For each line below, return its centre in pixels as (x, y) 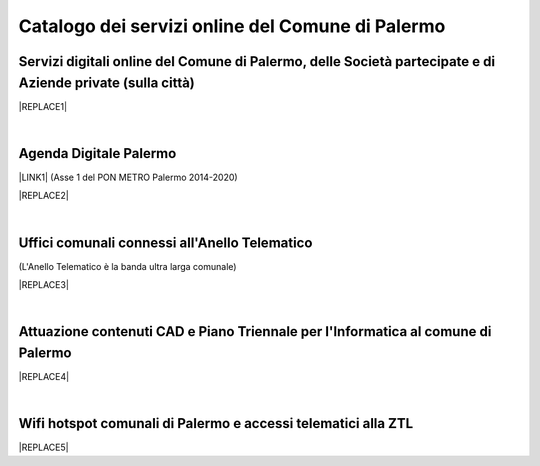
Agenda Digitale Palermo (97, 153)
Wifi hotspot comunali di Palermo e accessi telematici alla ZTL (216, 423)
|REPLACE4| (44, 376)
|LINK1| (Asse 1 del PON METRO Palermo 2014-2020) (128, 177)
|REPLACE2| (43, 196)
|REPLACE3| (44, 285)
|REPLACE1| (43, 106)
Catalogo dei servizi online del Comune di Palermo (232, 26)
